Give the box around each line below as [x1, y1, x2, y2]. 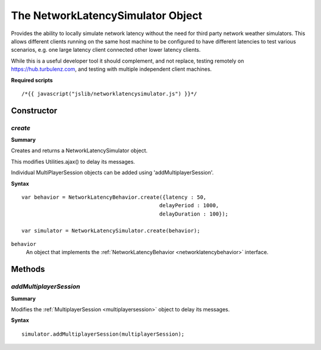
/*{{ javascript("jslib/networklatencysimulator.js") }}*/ [21, 90, 197, 97]
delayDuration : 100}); [159, 210, 229, 217]
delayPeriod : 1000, [159, 202, 219, 209]
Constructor [11, 105, 58, 115]
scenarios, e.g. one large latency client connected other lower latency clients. [11, 46, 201, 54]
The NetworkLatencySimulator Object [11, 9, 203, 22]
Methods [11, 264, 45, 274]
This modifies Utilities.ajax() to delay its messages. [11, 158, 136, 165]
